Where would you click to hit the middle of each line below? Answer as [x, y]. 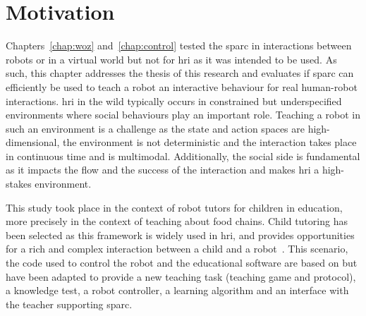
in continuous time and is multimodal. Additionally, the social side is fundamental [183, 156]
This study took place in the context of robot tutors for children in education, [174, 207]
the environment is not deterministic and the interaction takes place [209, 142]
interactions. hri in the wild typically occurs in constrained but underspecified [174, 101]
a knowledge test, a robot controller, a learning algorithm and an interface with [177, 290]
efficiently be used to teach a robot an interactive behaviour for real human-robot [182, 86]
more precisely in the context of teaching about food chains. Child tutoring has [177, 221]
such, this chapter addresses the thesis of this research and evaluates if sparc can [180, 73]
